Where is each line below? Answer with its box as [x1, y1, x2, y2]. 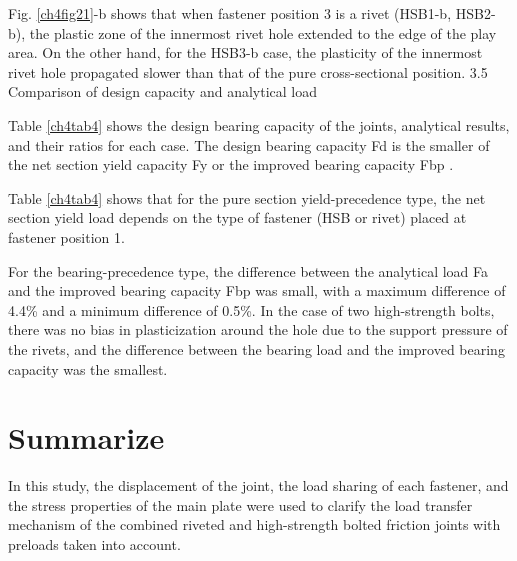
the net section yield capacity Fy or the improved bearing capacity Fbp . [8, 154, 454, 175]
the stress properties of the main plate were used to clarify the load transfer [8, 494, 473, 515]
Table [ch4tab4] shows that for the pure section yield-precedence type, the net [8, 187, 486, 208]
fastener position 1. [8, 226, 125, 247]
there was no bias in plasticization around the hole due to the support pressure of [8, 319, 508, 340]
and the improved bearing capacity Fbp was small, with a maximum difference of [8, 280, 506, 301]
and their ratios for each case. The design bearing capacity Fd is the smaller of [8, 134, 490, 155]
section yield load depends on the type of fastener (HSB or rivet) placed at [8, 207, 467, 228]
